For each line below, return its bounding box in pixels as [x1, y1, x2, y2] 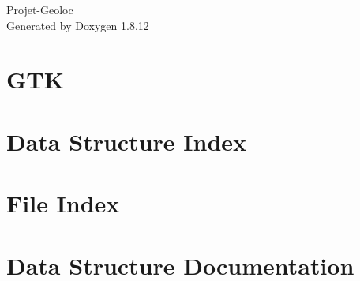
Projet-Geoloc [6, 2, 73, 17]
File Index [6, 187, 120, 219]
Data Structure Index [6, 125, 247, 157]
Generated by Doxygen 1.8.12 [6, 17, 149, 33]
